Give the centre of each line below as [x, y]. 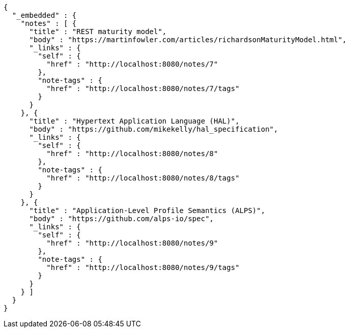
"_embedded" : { [44, 15]
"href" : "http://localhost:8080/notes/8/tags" [143, 178]
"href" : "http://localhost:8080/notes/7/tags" [143, 88]
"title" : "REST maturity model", [98, 32]
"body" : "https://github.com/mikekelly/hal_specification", [154, 129]
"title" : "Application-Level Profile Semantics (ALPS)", [147, 210]
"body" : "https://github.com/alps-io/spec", [122, 219]
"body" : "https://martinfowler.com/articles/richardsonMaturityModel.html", [188, 40]
